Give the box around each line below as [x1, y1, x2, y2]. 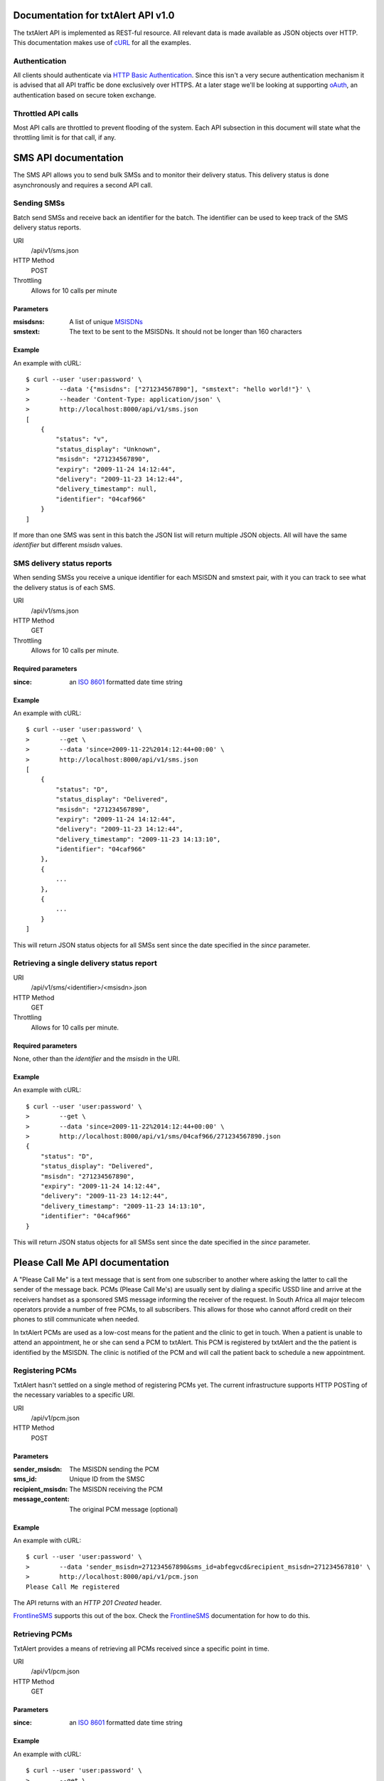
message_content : [13, 1495, 70, 1503]
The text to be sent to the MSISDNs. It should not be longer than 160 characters [69, 328, 302, 336]
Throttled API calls [13, 108, 79, 118]
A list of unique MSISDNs [69, 317, 144, 326]
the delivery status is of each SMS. [13, 583, 115, 591]
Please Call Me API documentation [13, 1256, 170, 1268]
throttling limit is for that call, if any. [13, 133, 117, 142]
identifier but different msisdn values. [13, 541, 123, 549]
